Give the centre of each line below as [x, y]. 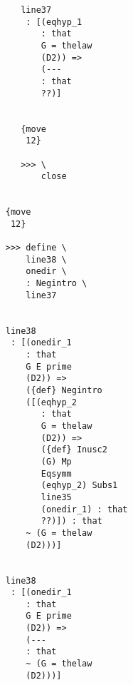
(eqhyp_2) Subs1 [79, 486]
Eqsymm [56, 473]
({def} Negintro [64, 390]
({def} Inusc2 [74, 450]
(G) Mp [56, 461]
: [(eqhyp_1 [54, 22]
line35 [56, 497]
